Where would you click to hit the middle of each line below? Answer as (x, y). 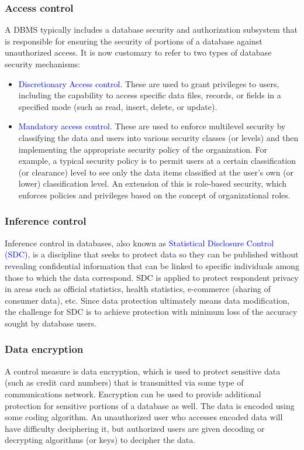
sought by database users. (51, 323)
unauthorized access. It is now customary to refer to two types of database (138, 52)
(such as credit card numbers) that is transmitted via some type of (124, 382)
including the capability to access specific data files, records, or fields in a (150, 95)
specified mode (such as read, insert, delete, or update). (118, 106)
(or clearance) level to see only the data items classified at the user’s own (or (156, 172)
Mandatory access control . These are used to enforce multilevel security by (152, 126)
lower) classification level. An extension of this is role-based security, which (153, 183)
